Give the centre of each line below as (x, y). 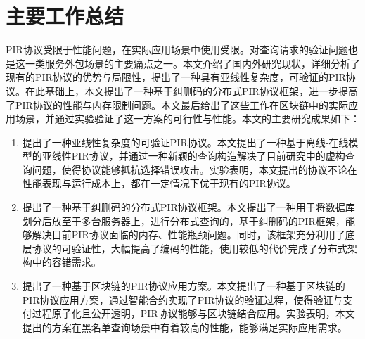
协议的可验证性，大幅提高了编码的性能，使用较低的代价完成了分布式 (190, 248)
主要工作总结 (65, 16)
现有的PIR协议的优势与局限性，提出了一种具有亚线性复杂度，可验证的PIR (176, 77)
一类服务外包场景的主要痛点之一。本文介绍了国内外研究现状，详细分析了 (192, 63)
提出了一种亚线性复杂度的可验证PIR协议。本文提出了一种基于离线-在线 (185, 142)
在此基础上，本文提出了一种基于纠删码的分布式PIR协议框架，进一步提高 (191, 90)
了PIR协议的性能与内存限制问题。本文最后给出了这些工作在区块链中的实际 (177, 104)
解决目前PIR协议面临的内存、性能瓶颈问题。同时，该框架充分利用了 (188, 235)
